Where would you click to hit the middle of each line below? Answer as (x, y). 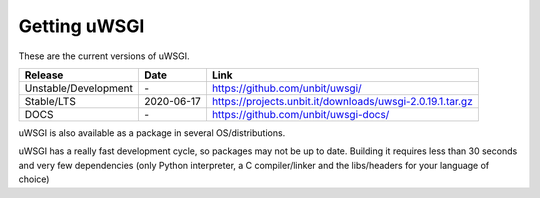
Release (44, 75)
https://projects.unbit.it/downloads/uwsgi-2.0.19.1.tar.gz (342, 101)
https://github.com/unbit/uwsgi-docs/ (300, 114)
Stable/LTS (50, 101)
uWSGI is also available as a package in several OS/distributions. (152, 132)
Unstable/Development (79, 88)
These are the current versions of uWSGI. (104, 56)
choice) (34, 179)
